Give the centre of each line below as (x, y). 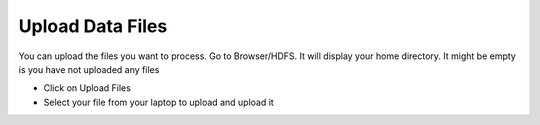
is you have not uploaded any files (89, 69)
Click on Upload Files (87, 88)
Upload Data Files (93, 26)
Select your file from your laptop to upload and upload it (158, 102)
